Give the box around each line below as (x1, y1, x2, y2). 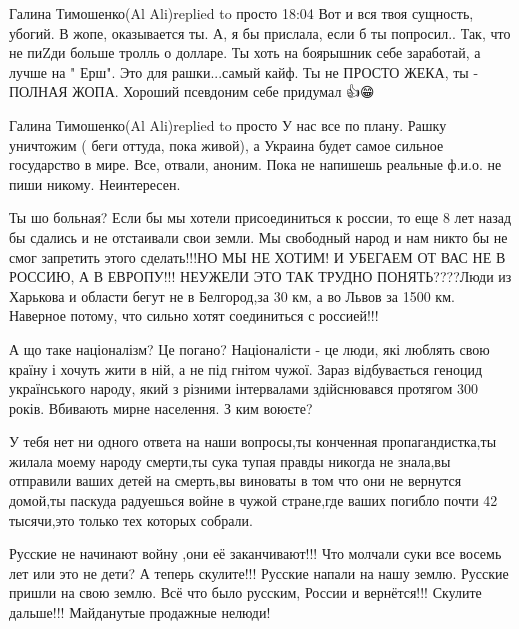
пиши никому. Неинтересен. (9, 173, 181, 194)
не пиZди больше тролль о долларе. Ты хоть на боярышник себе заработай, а (9, 42, 481, 63)
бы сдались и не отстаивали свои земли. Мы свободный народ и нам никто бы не (9, 226, 508, 247)
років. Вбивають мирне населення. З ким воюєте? (9, 397, 313, 418)
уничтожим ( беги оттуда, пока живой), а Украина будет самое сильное (9, 134, 444, 155)
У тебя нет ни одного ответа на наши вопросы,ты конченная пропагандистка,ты (9, 431, 497, 452)
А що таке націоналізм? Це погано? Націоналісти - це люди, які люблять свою (9, 338, 490, 359)
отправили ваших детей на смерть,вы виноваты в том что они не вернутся (9, 470, 462, 491)
